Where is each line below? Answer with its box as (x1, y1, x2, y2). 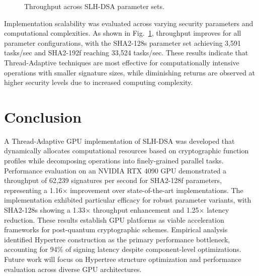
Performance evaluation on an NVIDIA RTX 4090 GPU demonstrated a (4, 165, 227, 175)
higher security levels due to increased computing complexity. (4, 77, 193, 87)
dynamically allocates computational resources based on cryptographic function (4, 145, 249, 156)
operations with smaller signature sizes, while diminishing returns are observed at (4, 67, 255, 77)
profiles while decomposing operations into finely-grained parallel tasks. (4, 155, 224, 166)
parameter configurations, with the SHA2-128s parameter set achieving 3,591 (4, 37, 241, 48)
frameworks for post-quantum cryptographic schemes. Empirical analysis (4, 224, 228, 235)
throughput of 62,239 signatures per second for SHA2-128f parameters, (4, 175, 222, 186)
